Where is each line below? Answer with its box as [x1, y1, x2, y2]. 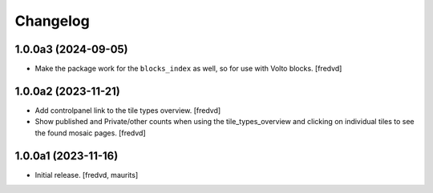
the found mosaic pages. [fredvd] [34, 128, 146, 138]
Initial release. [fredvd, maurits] [34, 170, 139, 179]
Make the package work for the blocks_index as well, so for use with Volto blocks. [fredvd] [34, 64, 342, 74]
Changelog [14, 12, 90, 30]
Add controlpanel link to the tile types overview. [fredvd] [34, 105, 221, 115]
